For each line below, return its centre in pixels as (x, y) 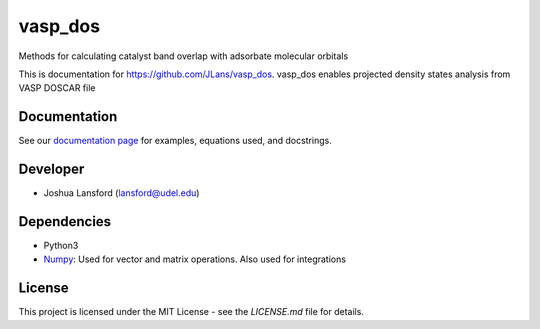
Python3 (61, 246)
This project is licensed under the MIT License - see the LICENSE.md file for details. (191, 312)
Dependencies (65, 221)
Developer (51, 169)
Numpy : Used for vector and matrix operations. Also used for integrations (195, 259)
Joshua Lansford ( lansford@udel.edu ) (121, 193)
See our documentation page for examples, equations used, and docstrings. (175, 141)
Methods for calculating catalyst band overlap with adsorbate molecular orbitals (183, 56)
